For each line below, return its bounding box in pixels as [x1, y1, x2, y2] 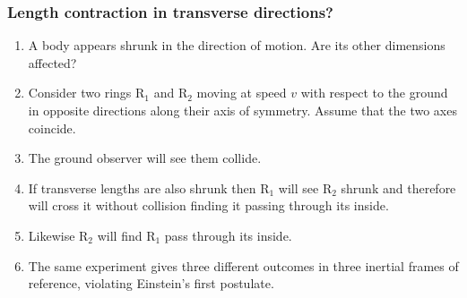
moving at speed [196, 83, 287, 102]
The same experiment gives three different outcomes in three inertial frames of [28, 256, 459, 275]
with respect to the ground [300, 83, 448, 102]
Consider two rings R [28, 83, 145, 102]
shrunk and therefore [341, 178, 456, 197]
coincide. [28, 118, 76, 137]
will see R [278, 178, 333, 197]
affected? [28, 53, 77, 72]
